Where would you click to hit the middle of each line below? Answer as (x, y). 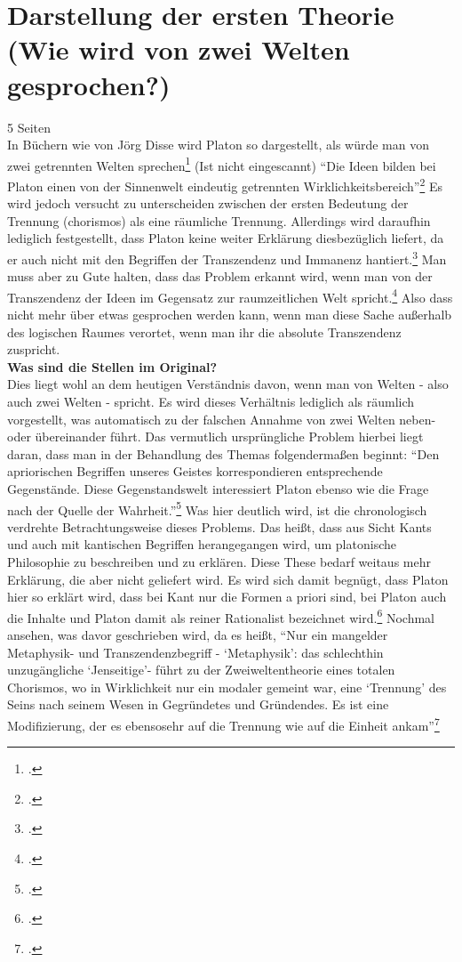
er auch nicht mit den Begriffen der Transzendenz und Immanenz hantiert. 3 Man (227, 257)
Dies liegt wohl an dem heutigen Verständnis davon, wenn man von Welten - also (228, 384)
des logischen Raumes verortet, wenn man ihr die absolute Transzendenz (204, 331)
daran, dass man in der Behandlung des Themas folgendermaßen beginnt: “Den (223, 453)
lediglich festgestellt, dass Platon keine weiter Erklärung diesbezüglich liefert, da (226, 238)
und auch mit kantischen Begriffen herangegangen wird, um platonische (202, 544)
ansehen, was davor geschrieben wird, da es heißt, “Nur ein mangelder (198, 635)
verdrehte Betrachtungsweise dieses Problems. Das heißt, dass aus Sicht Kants (219, 526)
